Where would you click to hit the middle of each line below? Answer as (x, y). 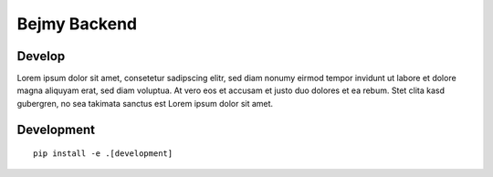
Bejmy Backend (77, 24)
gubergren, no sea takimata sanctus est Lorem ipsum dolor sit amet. (145, 103)
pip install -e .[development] (103, 154)
